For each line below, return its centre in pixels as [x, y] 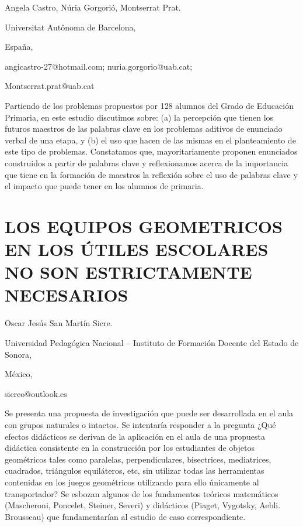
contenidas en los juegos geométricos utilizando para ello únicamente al [132, 482]
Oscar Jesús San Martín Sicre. [59, 323]
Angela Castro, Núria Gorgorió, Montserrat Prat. [93, 7]
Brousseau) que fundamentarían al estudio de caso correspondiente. [125, 516]
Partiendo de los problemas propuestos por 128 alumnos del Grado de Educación [149, 105]
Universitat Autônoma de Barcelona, [70, 27]
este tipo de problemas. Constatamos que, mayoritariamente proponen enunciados [151, 151]
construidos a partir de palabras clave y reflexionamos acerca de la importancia [147, 162]
